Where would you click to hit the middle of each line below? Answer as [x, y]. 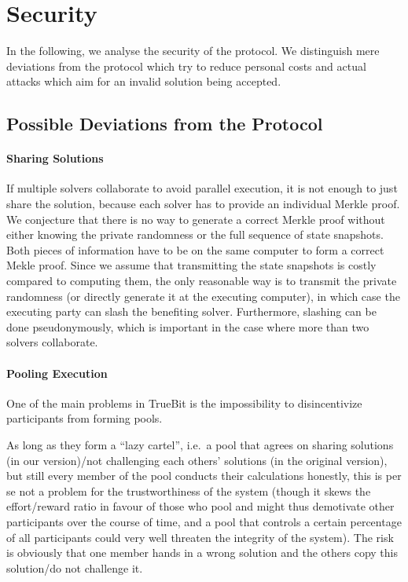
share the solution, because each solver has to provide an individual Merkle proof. [203, 204]
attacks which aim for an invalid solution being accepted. [144, 81]
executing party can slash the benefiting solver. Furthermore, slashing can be [191, 311]
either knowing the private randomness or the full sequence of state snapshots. [195, 234]
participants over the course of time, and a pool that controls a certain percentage [204, 521]
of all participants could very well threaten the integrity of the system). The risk [200, 537]
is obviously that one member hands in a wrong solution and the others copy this [202, 553]
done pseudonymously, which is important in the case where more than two [188, 326]
